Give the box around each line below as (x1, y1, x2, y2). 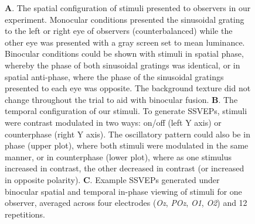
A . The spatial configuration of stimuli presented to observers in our (5, 2, 251, 13)
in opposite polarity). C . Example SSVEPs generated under (5, 173, 220, 185)
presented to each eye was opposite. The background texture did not (5, 82, 251, 94)
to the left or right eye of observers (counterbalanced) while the (5, 25, 233, 37)
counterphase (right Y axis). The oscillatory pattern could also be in (5, 127, 250, 140)
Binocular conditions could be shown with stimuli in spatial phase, (5, 47, 244, 60)
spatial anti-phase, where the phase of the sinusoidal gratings (5, 70, 224, 82)
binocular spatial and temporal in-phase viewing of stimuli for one (5, 185, 242, 197)
